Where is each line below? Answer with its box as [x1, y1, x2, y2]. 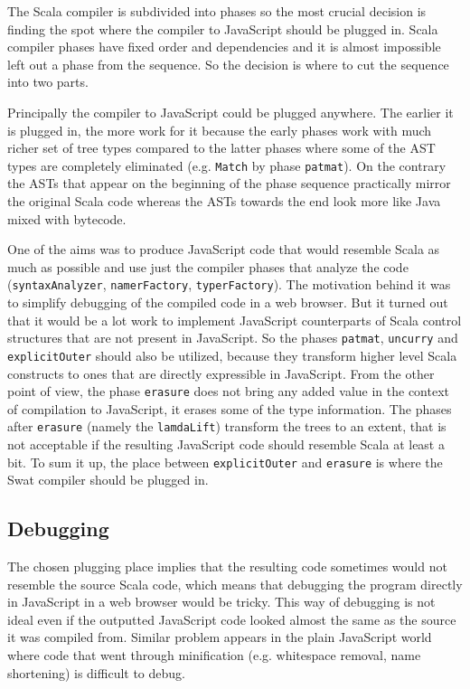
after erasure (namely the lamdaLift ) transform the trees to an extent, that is [7, 417, 446, 436]
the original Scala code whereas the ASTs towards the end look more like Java [7, 192, 441, 210]
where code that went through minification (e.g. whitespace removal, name [7, 646, 421, 665]
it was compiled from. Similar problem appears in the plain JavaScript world [7, 628, 432, 647]
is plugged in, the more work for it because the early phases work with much [7, 120, 432, 139]
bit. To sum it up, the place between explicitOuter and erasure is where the [7, 452, 443, 471]
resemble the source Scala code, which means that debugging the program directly [7, 574, 463, 593]
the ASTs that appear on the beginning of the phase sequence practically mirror [7, 174, 451, 193]
